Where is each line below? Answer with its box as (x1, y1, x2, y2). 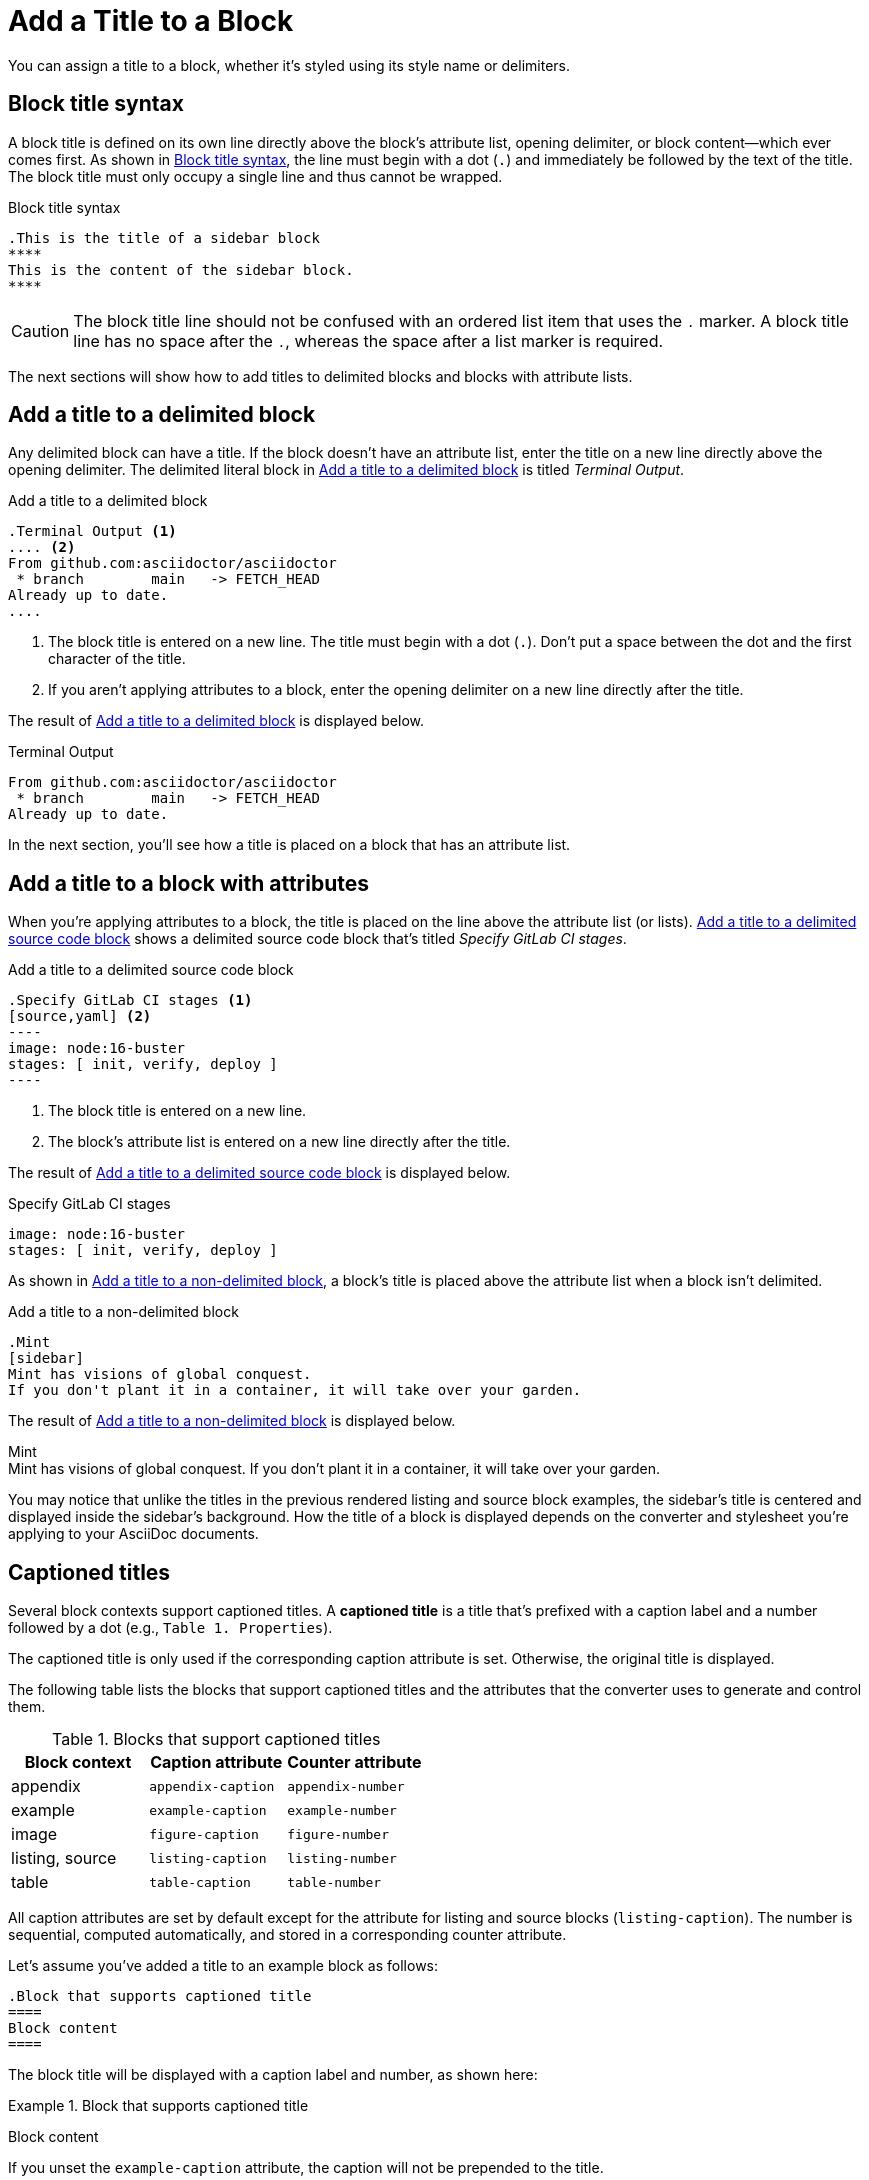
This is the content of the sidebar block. (8, 261, 354, 278)
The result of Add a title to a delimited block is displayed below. (8, 712, 425, 730)
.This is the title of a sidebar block (8, 229, 320, 246)
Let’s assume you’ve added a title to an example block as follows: (8, 1957, 439, 1975)
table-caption (149, 1874, 251, 1890)
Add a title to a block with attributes (8, 870, 370, 896)
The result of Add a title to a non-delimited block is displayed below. (8, 1412, 456, 1430)
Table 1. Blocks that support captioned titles (52, 1729, 381, 1750)
